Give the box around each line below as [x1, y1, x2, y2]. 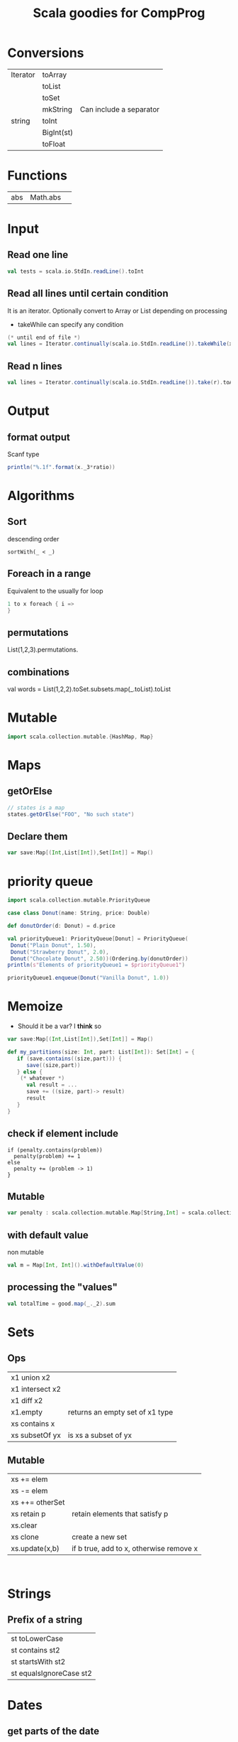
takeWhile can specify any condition [17, 320, 124, 328]
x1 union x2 [11, 1373, 51, 1383]
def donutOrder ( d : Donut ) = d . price [7, 922, 115, 929]
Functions [7, 168, 67, 184]
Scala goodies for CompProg [33, 5, 205, 21]
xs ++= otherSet [11, 1498, 65, 1508]
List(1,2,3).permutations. [7, 645, 79, 654]
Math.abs [30, 192, 62, 202]
